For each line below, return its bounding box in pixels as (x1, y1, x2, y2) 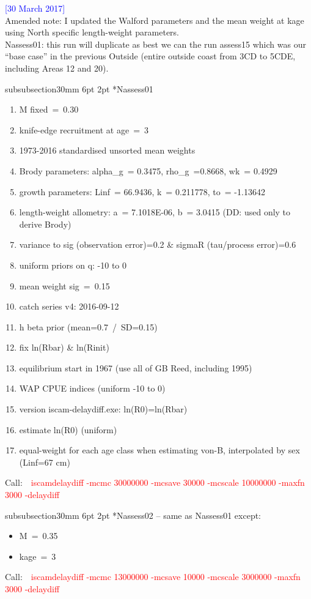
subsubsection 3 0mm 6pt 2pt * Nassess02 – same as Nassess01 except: (5, 508, 262, 521)
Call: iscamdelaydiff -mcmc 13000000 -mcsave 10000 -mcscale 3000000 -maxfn (5, 570, 301, 583)
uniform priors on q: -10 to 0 (19, 258, 127, 271)
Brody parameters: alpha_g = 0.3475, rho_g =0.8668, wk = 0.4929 (19, 164, 277, 177)
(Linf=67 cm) (19, 455, 70, 468)
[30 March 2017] (5, 2, 65, 14)
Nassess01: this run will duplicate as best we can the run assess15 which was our (5, 37, 306, 50)
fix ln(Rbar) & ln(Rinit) (19, 341, 109, 354)
